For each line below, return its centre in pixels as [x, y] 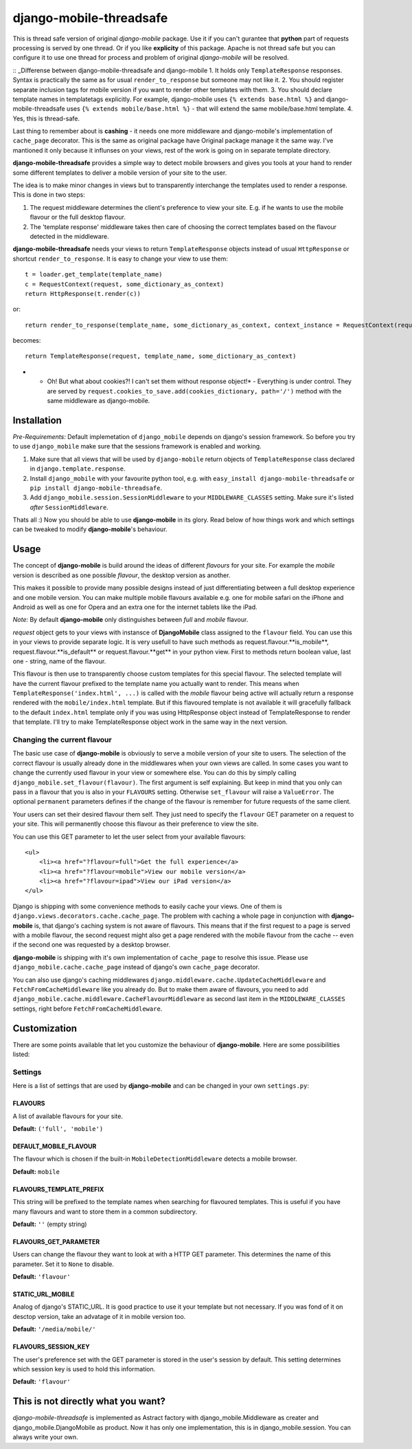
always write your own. [45, 1437]
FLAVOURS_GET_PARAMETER [56, 1241]
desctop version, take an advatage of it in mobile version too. [99, 1316]
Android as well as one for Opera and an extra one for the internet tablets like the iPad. [135, 607]
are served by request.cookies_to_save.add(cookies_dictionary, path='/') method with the [194, 391]
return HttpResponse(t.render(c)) [83, 293]
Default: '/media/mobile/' [54, 1329]
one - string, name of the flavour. [59, 661]
